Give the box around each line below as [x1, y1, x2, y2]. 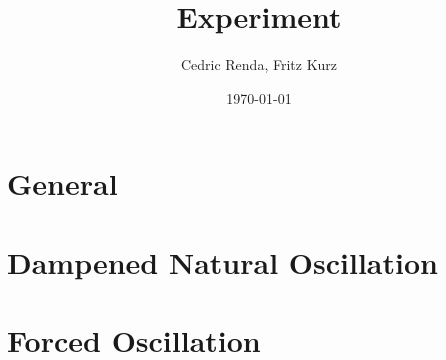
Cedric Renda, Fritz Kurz [180, 54, 338, 75]
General [7, 163, 118, 204]
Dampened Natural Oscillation [7, 241, 438, 282]
